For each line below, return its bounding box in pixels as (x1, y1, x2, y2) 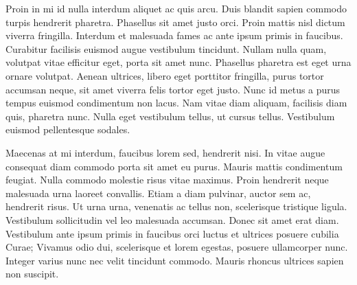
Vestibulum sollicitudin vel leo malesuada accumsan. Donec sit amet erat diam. (5, 212, 339, 227)
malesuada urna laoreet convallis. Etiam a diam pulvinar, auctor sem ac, (5, 185, 311, 200)
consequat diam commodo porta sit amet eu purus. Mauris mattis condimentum (5, 159, 343, 173)
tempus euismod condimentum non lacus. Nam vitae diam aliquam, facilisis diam (5, 95, 347, 110)
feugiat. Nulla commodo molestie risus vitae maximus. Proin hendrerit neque (5, 172, 329, 187)
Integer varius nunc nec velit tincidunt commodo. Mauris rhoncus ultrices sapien (5, 253, 344, 267)
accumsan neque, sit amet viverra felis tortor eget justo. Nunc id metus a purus (5, 82, 341, 96)
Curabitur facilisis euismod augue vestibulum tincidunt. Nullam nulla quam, (5, 41, 327, 56)
